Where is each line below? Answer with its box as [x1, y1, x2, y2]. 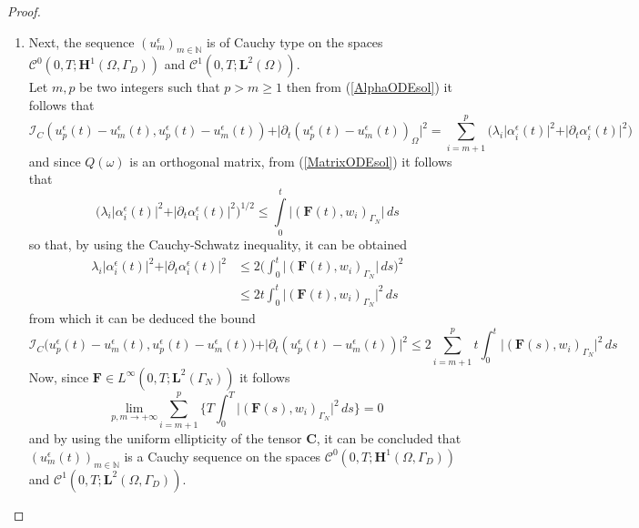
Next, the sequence [28, 32, 135, 51]
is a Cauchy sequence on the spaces [124, 446, 321, 465]
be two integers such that [79, 77, 220, 96]
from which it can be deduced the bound [28, 309, 256, 328]
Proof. [7, 2, 41, 20]
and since [28, 151, 81, 170]
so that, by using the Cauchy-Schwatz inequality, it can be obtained [28, 235, 407, 254]
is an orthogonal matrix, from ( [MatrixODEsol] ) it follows [129, 151, 452, 170]
